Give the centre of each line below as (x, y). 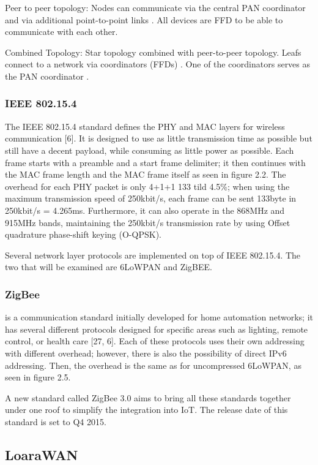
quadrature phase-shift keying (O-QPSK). (83, 234)
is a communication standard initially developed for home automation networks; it (159, 317)
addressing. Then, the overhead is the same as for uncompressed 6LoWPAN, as (153, 365)
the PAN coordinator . (47, 76)
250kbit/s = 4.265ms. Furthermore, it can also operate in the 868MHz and (145, 210)
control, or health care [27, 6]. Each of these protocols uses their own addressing (155, 341)
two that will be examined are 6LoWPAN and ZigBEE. (109, 267)
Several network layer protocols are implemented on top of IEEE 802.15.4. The (153, 255)
